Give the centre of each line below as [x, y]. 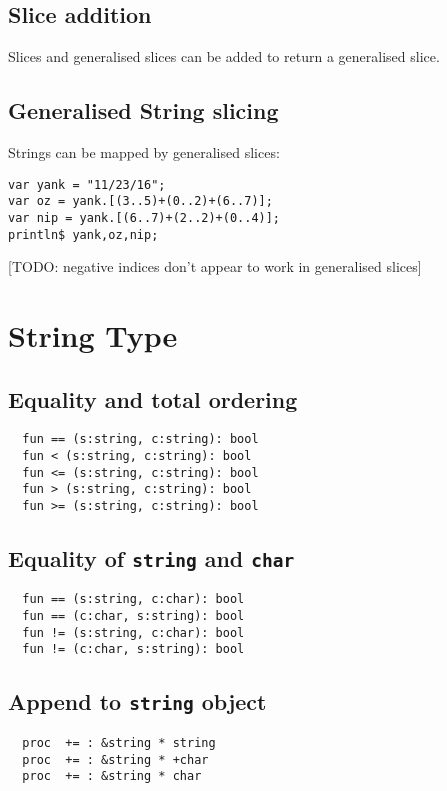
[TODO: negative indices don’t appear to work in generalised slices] [215, 266]
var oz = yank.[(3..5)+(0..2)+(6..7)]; [140, 201]
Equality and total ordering [153, 398]
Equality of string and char [151, 558]
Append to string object [137, 701]
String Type [93, 335]
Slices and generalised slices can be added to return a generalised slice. [224, 56]
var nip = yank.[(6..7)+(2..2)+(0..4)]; [144, 217]
